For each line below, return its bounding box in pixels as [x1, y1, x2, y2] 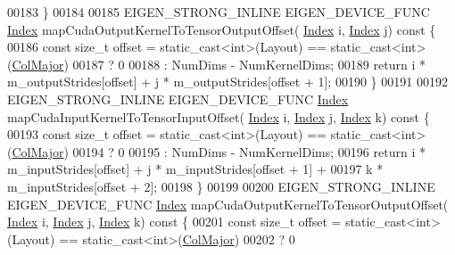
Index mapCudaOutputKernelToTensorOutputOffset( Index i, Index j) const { [7, 20, 436, 38]
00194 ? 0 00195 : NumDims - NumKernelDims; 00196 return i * [72, 142, 426, 160]
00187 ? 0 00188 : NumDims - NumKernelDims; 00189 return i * [72, 54, 426, 73]
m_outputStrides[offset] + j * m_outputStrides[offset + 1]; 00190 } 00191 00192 [7, 72, 448, 91]
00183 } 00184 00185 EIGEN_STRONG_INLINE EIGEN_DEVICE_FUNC [7, 3, 430, 21]
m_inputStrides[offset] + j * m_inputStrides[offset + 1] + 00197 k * [7, 160, 384, 178]
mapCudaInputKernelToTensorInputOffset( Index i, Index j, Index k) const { [7, 107, 430, 126]
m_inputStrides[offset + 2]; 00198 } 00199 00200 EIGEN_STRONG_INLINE [7, 177, 435, 195]
